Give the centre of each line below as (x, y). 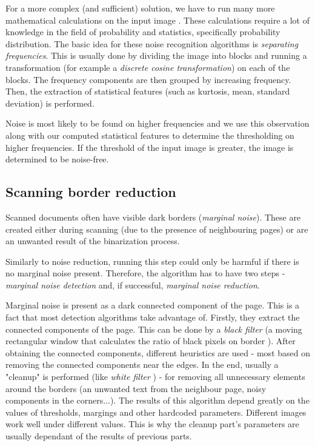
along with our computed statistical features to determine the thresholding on (150, 135)
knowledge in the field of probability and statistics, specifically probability (143, 32)
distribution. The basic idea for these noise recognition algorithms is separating (152, 43)
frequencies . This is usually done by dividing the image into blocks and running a (156, 55)
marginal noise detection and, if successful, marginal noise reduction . (133, 285)
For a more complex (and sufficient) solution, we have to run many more (140, 8)
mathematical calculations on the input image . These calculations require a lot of (157, 20)
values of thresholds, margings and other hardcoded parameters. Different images (156, 412)
